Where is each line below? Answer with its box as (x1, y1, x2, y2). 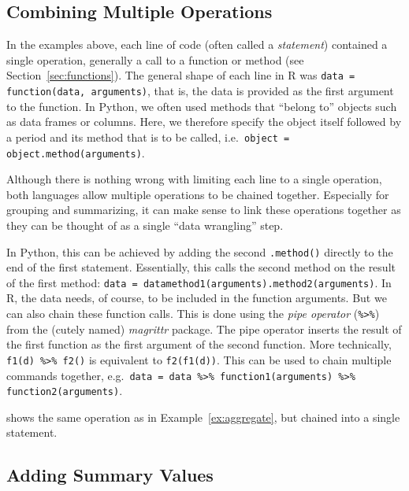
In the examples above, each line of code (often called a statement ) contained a (6, 36, 388, 53)
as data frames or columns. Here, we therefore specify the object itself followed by (6, 113, 402, 130)
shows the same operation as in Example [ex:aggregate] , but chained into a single (6, 408, 400, 425)
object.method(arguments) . (6, 144, 145, 161)
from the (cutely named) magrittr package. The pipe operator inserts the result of (6, 320, 402, 337)
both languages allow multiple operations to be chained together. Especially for (6, 186, 389, 202)
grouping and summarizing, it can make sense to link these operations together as (6, 201, 401, 218)
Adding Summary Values (6, 463, 214, 487)
